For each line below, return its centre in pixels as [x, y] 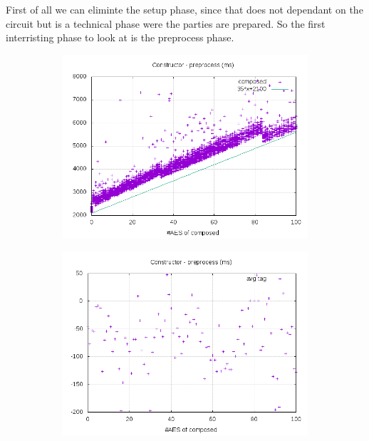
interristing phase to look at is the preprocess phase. [120, 37]
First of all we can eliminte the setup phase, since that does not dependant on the [184, 9]
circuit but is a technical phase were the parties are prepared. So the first [166, 23]
